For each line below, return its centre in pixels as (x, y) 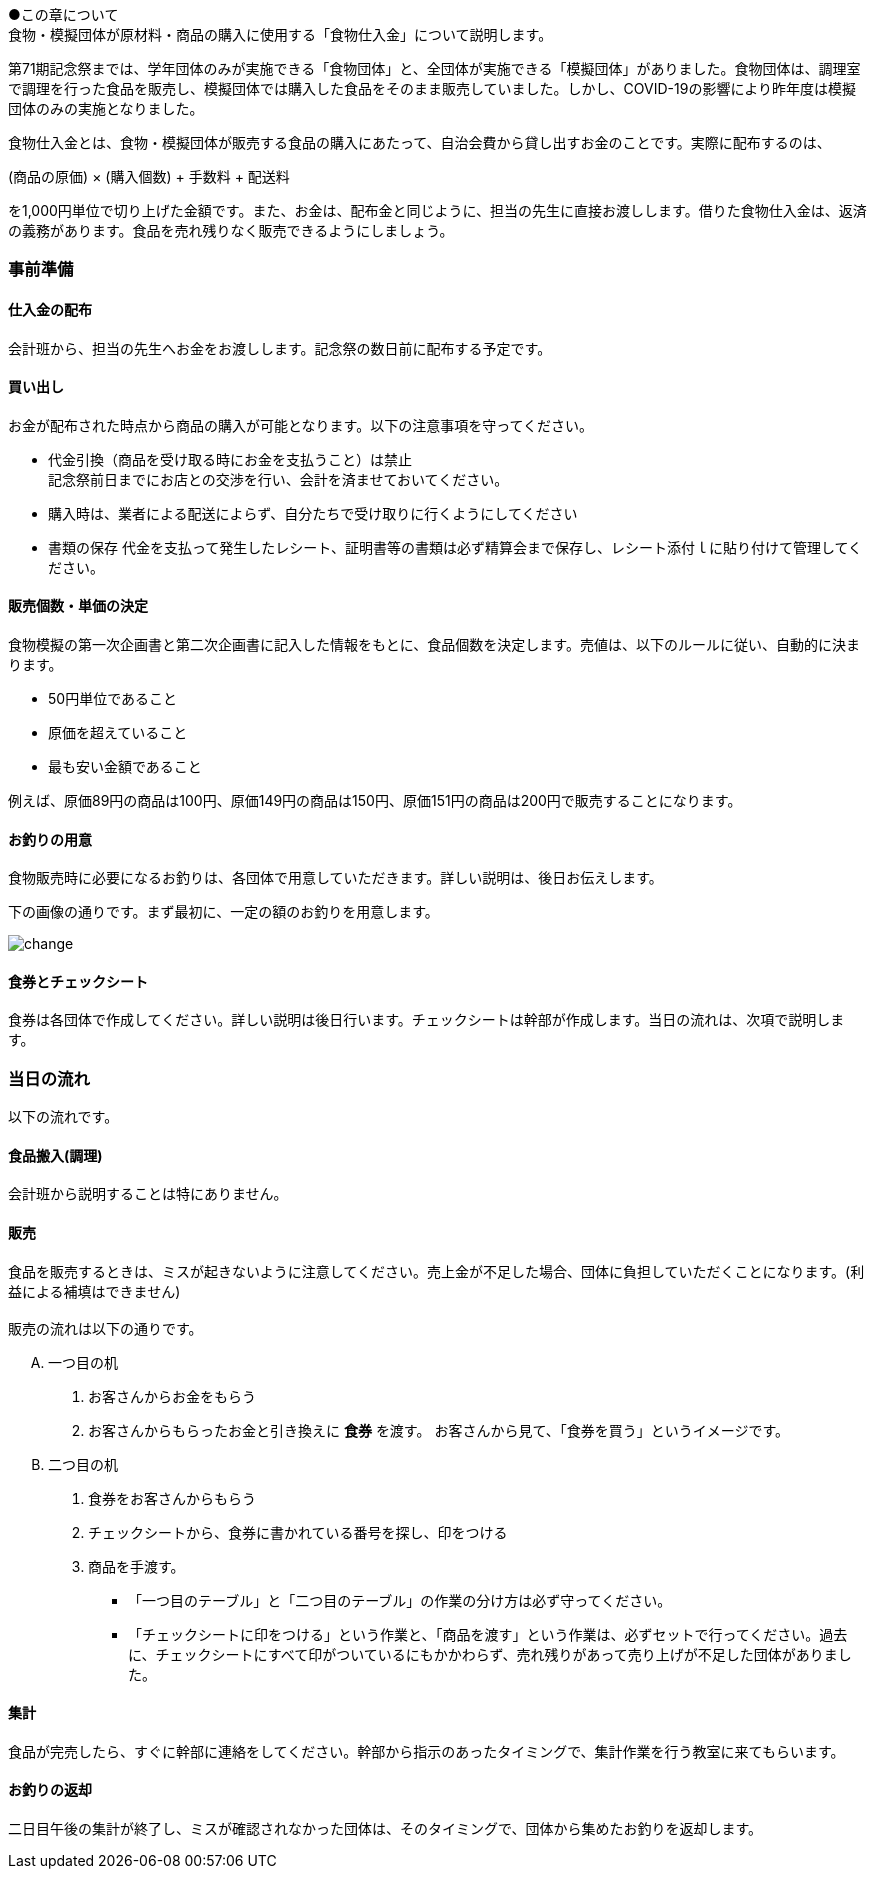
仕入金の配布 (50, 309)
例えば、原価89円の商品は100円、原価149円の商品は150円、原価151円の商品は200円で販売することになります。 (375, 801)
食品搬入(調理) (55, 1155)
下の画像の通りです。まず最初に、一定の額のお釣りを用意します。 (223, 912)
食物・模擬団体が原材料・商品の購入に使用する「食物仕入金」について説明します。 (280, 34)
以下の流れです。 (63, 1117)
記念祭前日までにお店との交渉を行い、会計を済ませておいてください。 (278, 479)
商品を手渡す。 (136, 1566)
